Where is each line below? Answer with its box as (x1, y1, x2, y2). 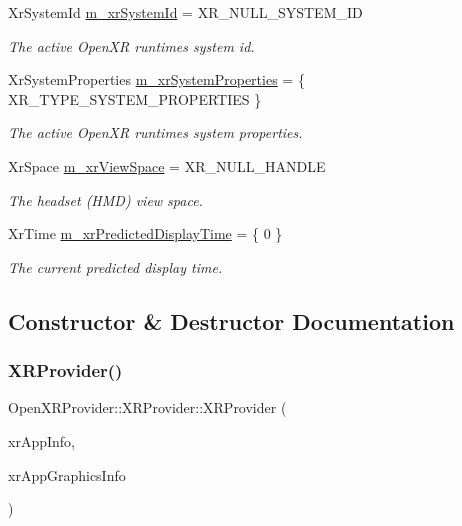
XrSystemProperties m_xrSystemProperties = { (8, 69, 305, 90)
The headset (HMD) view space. (8, 189, 203, 210)
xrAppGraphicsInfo (8, 464, 126, 485)
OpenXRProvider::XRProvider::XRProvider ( (8, 397, 287, 418)
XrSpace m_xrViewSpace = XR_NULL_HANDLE (8, 155, 326, 176)
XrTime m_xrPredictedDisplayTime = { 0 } (8, 223, 283, 244)
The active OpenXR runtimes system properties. (8, 122, 303, 143)
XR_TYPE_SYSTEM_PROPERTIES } (8, 88, 262, 109)
